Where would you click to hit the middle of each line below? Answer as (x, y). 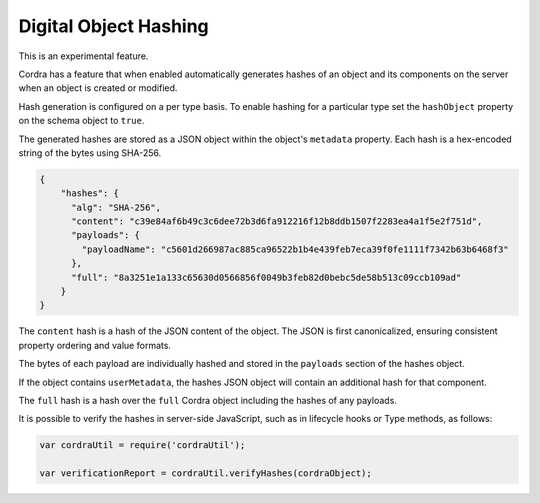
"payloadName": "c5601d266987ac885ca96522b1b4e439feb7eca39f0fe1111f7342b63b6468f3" (295, 249)
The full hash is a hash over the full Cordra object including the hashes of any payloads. (207, 400)
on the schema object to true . (81, 121)
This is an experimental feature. (83, 56)
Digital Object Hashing (113, 26)
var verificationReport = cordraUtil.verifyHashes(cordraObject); (205, 473)
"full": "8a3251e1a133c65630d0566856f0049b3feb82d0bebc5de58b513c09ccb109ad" (266, 277)
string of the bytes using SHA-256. (90, 152)
